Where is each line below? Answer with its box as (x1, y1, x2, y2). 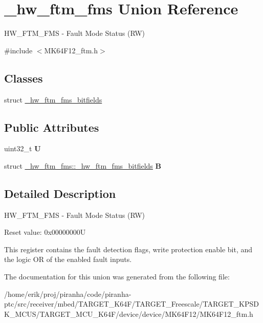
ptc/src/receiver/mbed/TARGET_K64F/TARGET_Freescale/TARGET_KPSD (4, 298, 259, 309)
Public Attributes (4, 119, 99, 135)
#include (4, 45, 33, 55)
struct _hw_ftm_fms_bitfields (4, 94, 102, 105)
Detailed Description (4, 185, 116, 201)
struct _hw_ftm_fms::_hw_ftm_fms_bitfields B (4, 160, 161, 171)
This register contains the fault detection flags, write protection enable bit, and (4, 244, 253, 254)
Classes (4, 70, 43, 86)
